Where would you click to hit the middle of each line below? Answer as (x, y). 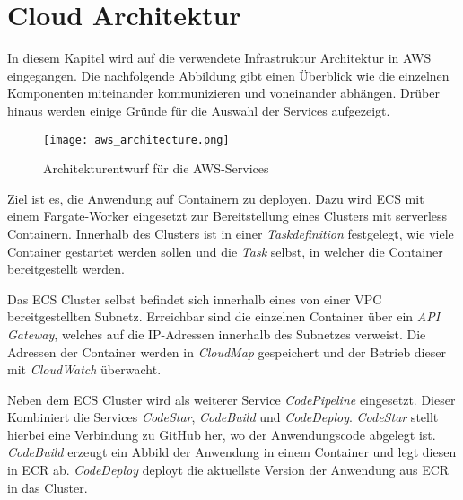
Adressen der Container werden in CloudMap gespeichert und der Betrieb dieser (227, 351)
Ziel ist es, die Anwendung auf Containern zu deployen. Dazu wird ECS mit (216, 198)
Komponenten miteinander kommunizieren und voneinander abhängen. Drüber (223, 93)
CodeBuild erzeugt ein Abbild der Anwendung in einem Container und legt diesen (232, 452)
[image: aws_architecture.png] (136, 140)
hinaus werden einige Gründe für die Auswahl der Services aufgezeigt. (199, 110)
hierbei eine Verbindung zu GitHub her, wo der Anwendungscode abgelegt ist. (222, 434)
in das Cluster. (48, 487)
